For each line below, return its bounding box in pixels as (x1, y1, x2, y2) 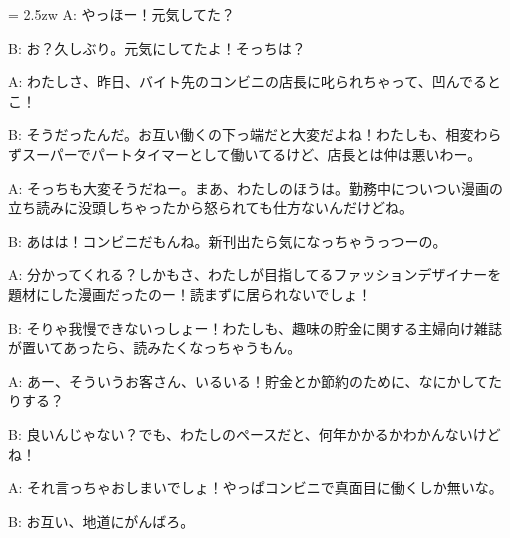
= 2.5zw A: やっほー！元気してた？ (8, 4, 236, 24)
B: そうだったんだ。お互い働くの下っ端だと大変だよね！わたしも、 (8, 124, 446, 145)
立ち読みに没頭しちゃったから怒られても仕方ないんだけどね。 (8, 197, 413, 218)
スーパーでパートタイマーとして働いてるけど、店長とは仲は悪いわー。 (21, 143, 482, 164)
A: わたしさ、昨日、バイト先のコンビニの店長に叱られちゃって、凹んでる (8, 71, 487, 92)
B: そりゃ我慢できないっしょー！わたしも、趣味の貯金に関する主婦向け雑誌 (8, 317, 503, 338)
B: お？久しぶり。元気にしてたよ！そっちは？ (8, 37, 306, 58)
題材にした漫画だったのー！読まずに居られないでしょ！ (8, 283, 372, 304)
